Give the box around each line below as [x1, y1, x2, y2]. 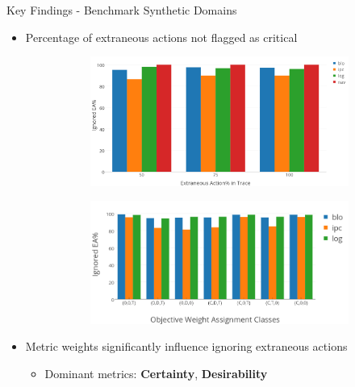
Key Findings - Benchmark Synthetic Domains [6, 2, 237, 18]
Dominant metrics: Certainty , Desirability [44, 364, 268, 381]
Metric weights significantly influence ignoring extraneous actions [25, 338, 348, 355]
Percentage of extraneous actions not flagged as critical [25, 28, 298, 45]
